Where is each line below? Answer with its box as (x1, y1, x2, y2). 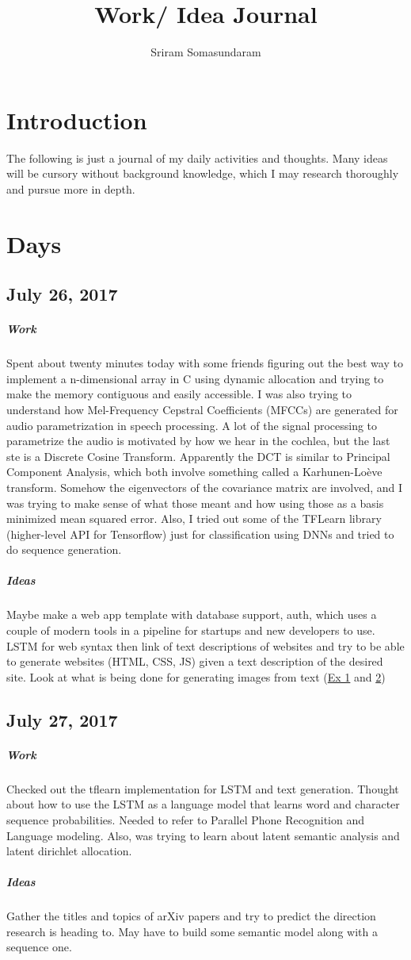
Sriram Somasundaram (150, 44, 261, 60)
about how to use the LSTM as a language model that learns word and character (6, 796, 400, 812)
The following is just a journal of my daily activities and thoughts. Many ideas (6, 149, 388, 166)
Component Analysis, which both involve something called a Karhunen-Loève (6, 463, 382, 480)
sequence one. (6, 939, 72, 955)
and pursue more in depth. (6, 180, 135, 197)
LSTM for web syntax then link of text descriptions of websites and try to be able (6, 637, 405, 654)
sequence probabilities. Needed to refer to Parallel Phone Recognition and (6, 811, 365, 828)
